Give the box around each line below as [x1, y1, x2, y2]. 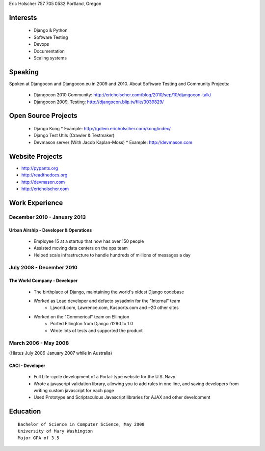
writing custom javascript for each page [33, 387, 114, 393]
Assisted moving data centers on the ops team [33, 245, 128, 251]
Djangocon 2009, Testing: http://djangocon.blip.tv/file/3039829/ [33, 99, 164, 105]
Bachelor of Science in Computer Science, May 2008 [18, 422, 145, 427]
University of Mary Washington [18, 428, 93, 434]
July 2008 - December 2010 [9, 264, 78, 271]
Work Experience [9, 198, 63, 207]
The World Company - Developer [9, 278, 78, 283]
